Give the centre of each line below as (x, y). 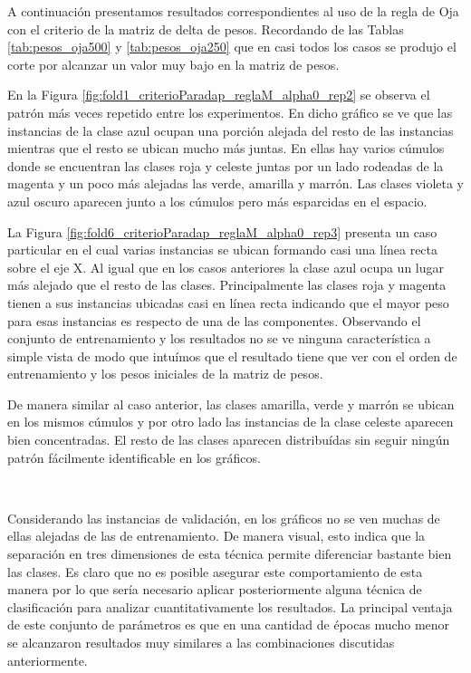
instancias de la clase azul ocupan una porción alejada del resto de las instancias (231, 130)
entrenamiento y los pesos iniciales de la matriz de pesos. (165, 374)
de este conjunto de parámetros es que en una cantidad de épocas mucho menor (229, 625)
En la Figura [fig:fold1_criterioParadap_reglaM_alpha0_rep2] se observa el (219, 95)
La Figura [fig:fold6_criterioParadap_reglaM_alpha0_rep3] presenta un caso (222, 231)
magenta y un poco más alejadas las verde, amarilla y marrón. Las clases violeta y (235, 183)
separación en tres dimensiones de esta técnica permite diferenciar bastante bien (230, 554)
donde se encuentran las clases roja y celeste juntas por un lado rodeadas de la (226, 165)
